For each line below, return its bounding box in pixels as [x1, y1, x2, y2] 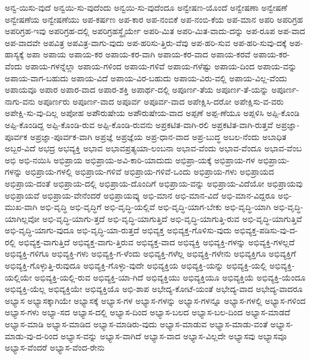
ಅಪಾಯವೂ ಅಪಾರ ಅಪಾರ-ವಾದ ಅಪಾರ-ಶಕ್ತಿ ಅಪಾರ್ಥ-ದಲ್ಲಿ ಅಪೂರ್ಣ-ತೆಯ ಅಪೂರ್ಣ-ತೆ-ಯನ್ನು [5, 83, 269, 96]
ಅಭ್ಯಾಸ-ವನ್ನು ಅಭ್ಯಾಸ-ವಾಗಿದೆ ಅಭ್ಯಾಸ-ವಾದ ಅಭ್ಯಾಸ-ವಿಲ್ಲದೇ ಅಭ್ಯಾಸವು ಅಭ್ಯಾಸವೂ [60, 329, 287, 342]
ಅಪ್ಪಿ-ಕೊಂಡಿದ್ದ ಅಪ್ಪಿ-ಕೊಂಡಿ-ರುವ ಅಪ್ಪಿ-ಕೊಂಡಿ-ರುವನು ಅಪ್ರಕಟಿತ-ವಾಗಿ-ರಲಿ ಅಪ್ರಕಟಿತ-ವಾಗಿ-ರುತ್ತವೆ [5, 118, 273, 130]
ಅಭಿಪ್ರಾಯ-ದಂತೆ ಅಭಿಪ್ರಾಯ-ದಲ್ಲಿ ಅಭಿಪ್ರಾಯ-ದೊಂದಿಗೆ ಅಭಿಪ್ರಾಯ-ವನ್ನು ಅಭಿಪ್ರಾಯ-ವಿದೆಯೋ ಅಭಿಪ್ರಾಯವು [5, 177, 303, 189]
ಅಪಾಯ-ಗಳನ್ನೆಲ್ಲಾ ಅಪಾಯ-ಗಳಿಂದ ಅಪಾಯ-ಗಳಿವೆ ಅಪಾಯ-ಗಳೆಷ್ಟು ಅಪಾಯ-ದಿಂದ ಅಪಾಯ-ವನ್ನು [25, 59, 297, 72]
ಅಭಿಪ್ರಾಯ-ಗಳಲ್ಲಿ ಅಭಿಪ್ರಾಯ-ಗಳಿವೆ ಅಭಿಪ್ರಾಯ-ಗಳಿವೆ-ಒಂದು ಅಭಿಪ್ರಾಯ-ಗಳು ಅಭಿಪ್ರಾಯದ [25, 165, 274, 178]
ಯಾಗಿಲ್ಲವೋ [5, 212, 40, 224]
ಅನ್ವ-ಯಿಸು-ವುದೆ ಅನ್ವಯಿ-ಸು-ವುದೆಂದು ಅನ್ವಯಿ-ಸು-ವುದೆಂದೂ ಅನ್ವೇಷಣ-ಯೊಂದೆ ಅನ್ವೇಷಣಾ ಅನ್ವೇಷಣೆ [5, 1, 288, 13]
